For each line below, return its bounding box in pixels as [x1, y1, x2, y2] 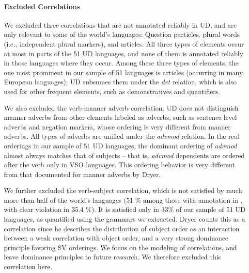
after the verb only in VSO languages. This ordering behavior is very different [4, 160, 235, 170]
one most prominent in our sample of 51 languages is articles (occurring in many [4, 67, 243, 77]
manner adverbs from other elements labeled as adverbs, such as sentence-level [4, 112, 237, 122]
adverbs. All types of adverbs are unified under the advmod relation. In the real [4, 131, 239, 141]
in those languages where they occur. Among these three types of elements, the [4, 58, 239, 68]
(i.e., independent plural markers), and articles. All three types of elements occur [4, 38, 244, 48]
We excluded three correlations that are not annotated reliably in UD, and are [4, 19, 237, 30]
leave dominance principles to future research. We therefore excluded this [4, 252, 221, 262]
